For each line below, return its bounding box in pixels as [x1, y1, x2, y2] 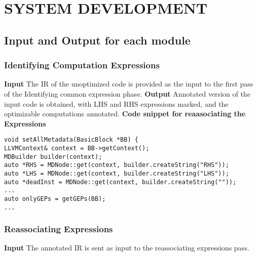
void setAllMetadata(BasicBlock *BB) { [4, 136, 138, 144]
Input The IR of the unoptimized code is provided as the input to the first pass [4, 78, 253, 89]
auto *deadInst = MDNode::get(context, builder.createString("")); [4, 178, 237, 186]
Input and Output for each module [4, 32, 191, 48]
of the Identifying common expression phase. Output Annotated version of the [4, 88, 250, 99]
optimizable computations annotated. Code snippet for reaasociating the [4, 108, 246, 119]
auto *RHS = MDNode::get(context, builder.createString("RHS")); [4, 161, 229, 169]
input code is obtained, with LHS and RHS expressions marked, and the [4, 98, 229, 109]
